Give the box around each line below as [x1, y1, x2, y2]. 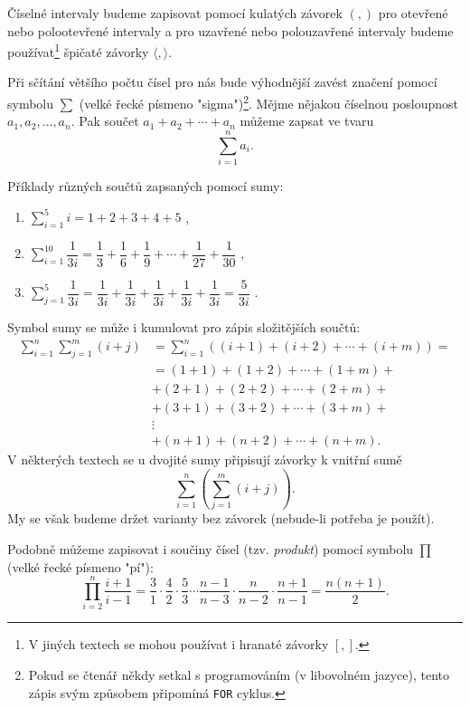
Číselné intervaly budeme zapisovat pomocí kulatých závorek [7, 4, 343, 22]
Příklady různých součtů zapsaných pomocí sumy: [7, 177, 284, 195]
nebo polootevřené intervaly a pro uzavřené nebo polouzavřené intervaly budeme [7, 21, 454, 40]
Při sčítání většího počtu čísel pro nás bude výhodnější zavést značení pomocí [7, 72, 437, 91]
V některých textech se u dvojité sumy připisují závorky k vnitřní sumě [7, 450, 402, 469]
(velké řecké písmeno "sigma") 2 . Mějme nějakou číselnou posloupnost [79, 91, 459, 112]
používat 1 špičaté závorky [7, 40, 149, 61]
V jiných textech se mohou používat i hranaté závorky [28, 635, 329, 654]
